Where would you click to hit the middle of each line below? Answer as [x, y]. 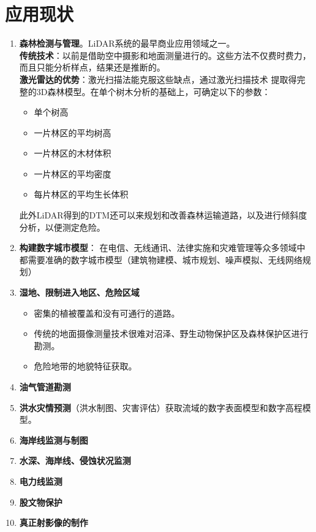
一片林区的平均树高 [73, 132]
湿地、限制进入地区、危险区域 [79, 292]
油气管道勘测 [45, 387]
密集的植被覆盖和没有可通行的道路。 [107, 313]
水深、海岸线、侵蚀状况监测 [75, 461]
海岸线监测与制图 [54, 440]
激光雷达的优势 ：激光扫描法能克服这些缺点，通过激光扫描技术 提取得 [158, 79]
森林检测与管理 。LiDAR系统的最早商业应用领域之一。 [127, 43]
